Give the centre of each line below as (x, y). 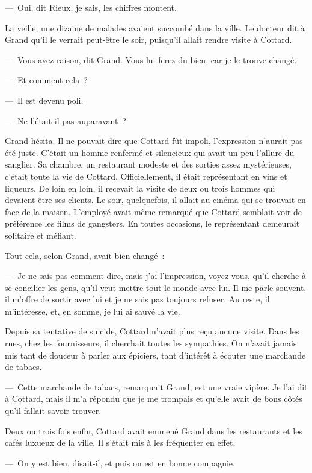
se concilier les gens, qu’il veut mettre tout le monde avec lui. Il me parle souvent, (156, 287)
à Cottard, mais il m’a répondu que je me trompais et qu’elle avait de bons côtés (154, 399)
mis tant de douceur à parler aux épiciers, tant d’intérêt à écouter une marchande (155, 355)
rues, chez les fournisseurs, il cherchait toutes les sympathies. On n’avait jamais (151, 343)
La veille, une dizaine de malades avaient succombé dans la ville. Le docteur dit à (155, 27)
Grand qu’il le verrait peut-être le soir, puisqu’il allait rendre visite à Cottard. (148, 39)
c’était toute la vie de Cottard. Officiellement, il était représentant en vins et (146, 176)
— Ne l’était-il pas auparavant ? (66, 120)
